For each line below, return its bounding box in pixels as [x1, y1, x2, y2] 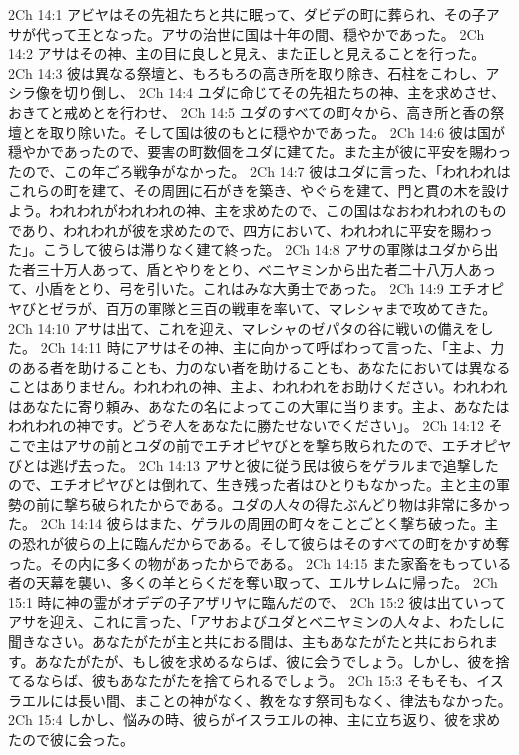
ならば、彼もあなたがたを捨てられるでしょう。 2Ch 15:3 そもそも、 [35, 670, 477, 691]
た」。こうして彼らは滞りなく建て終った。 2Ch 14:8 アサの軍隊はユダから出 [8, 239, 499, 260]
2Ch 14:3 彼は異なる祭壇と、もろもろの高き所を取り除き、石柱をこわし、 [8, 62, 486, 83]
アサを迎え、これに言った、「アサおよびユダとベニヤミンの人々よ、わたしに [8, 611, 505, 632]
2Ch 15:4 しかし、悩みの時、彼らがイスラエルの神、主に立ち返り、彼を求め [8, 709, 501, 730]
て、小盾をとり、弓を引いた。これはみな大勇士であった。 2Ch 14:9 [8, 278, 444, 299]
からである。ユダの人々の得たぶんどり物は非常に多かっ [147, 493, 512, 514]
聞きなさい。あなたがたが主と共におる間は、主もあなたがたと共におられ [8, 631, 484, 651]
